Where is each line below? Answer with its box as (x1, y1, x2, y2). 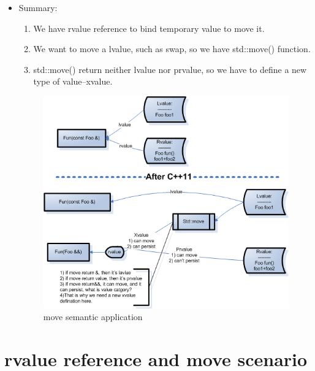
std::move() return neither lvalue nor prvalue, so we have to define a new (33, 63, 307, 75)
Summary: (18, 1, 58, 13)
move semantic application (43, 310, 143, 323)
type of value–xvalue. (33, 75, 113, 88)
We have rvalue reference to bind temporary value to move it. (33, 21, 265, 34)
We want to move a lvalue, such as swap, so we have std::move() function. (33, 42, 311, 55)
